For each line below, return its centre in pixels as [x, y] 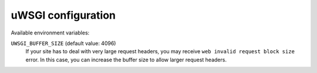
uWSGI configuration [63, 15]
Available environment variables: [50, 33]
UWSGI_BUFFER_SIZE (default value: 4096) [63, 43]
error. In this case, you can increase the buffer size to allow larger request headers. [126, 60]
